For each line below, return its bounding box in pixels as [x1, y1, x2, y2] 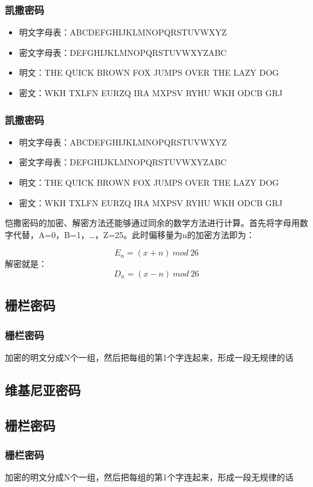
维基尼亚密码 [5, 380, 81, 399]
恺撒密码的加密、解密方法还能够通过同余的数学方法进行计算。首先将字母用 [5, 216, 300, 229]
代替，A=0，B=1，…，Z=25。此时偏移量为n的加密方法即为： [13, 228, 255, 240]
